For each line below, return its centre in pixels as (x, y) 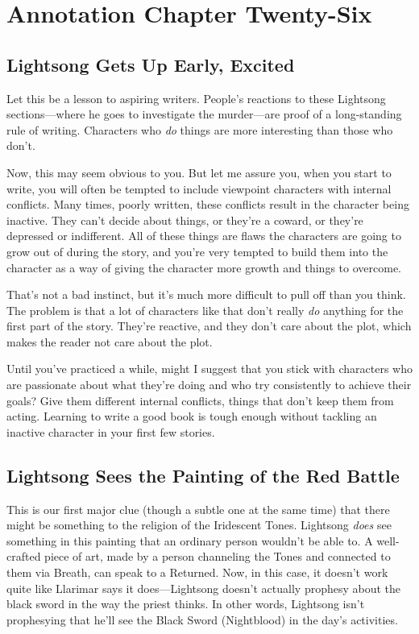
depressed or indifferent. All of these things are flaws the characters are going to (204, 236)
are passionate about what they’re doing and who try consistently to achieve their (209, 385)
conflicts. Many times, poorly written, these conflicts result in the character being (208, 204)
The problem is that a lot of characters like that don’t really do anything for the (205, 310)
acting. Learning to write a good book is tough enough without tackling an (192, 416)
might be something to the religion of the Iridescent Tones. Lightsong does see (199, 525)
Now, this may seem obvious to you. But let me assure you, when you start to (199, 172)
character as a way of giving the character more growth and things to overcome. (204, 267)
